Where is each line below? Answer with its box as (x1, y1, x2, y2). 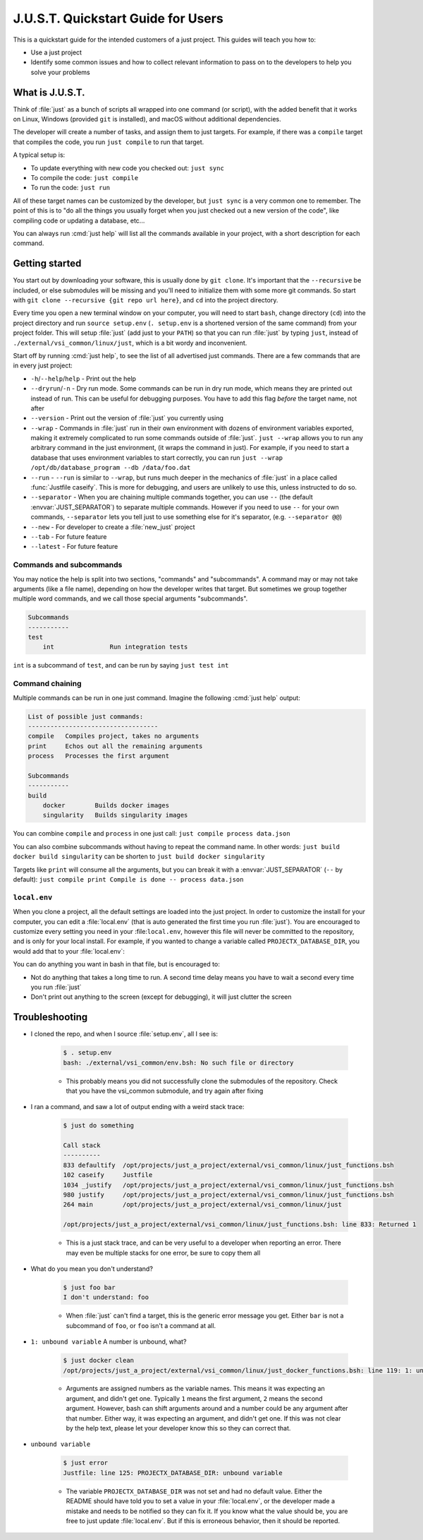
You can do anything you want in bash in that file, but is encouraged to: (13, 960, 220, 969)
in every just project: (13, 361, 73, 370)
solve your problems (30, 68, 91, 76)
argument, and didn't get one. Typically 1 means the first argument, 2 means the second (66, 1394, 324, 1402)
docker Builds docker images (42, 802, 169, 810)
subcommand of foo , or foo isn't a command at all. (66, 1321, 216, 1329)
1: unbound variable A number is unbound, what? (30, 1337, 187, 1346)
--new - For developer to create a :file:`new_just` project (30, 523, 195, 531)
